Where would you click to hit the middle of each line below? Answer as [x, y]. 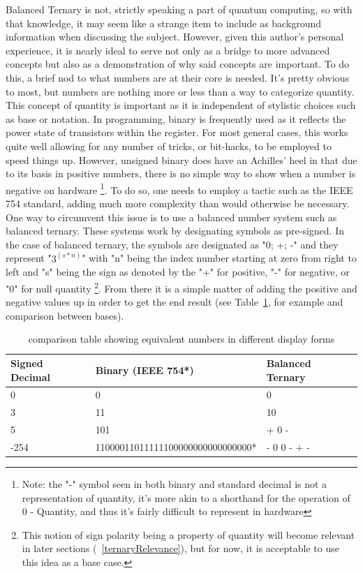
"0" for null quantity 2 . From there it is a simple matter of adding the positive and [181, 287]
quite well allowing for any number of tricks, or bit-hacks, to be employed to [169, 146]
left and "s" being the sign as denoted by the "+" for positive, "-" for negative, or [178, 272]
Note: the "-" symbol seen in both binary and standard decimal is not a [175, 484]
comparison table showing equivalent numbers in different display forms [181, 339]
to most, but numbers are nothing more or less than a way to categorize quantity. [180, 91]
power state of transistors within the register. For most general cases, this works [177, 132]
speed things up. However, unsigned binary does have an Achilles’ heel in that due [181, 159]
